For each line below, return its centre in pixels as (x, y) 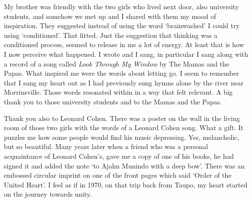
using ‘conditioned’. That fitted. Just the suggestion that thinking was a (111, 35)
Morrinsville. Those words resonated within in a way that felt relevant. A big (118, 92)
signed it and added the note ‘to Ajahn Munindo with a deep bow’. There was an (124, 165)
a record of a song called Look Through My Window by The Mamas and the (117, 63)
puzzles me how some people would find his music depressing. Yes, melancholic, (122, 137)
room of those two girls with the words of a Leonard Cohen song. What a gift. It (124, 127)
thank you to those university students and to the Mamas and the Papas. (113, 101)
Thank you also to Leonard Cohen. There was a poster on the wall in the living (122, 118)
